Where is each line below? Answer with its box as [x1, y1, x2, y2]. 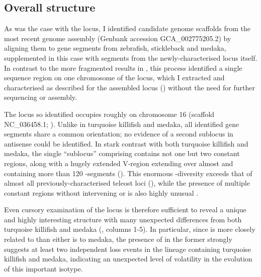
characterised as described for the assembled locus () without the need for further [4, 82, 255, 92]
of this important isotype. [4, 263, 83, 273]
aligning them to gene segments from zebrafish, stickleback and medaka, [4, 43, 226, 53]
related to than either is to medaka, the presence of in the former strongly [4, 234, 232, 244]
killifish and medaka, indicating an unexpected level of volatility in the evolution [4, 253, 252, 264]
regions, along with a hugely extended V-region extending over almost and [4, 158, 233, 168]
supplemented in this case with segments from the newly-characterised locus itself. [4, 52, 257, 63]
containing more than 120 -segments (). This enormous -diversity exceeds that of [4, 168, 252, 178]
